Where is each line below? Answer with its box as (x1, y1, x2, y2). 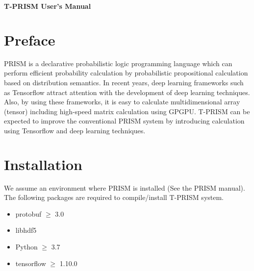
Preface (4, 29, 55, 49)
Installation (4, 154, 82, 174)
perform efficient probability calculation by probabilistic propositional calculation (4, 68, 248, 78)
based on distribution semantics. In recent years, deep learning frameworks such (4, 77, 244, 87)
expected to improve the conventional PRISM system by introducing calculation (4, 116, 245, 126)
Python (15, 241, 38, 251)
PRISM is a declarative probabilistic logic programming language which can (4, 58, 232, 68)
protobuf (15, 208, 42, 219)
